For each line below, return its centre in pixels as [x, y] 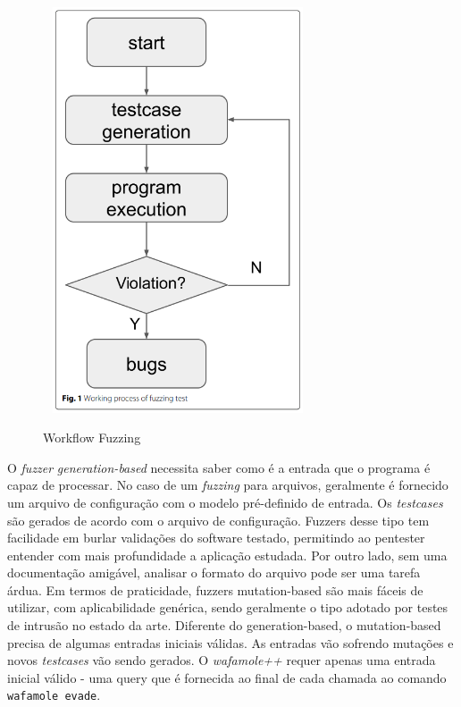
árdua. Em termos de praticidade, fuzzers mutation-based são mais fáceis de [215, 589]
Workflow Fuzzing [92, 438]
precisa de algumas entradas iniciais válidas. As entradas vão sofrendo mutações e [230, 642]
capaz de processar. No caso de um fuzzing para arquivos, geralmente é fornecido [228, 485]
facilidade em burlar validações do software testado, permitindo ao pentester [216, 538]
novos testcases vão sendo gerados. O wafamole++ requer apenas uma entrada [222, 660]
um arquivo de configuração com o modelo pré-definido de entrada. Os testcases [225, 502]
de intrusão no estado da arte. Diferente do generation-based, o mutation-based [224, 625]
